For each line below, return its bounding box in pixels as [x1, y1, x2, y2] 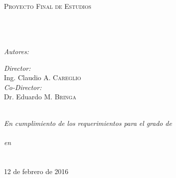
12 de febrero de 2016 [4, 166, 69, 176]
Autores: [4, 46, 29, 56]
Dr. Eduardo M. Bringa [4, 91, 76, 102]
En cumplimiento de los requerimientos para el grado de [4, 118, 172, 128]
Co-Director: [4, 82, 42, 92]
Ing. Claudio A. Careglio [4, 72, 81, 83]
